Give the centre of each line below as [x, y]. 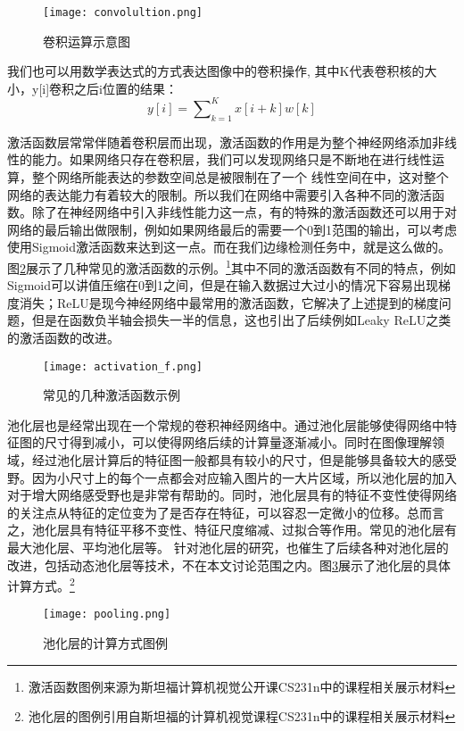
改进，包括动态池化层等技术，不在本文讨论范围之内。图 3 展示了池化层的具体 [229, 565]
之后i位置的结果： [126, 88]
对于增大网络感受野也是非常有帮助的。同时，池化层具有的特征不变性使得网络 [232, 495]
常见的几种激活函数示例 [112, 395]
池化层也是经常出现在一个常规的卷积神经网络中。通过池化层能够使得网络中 [226, 424]
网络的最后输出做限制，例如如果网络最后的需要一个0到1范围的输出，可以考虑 [232, 229]
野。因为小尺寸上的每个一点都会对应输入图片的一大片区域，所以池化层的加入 [232, 477]
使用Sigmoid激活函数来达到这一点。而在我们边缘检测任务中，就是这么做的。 [229, 247]
